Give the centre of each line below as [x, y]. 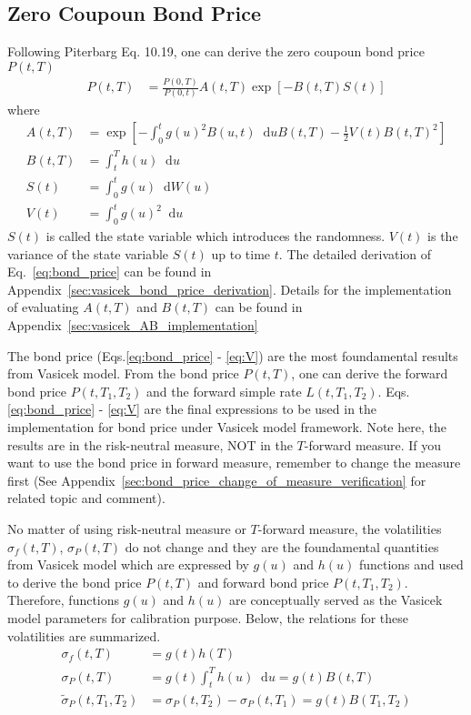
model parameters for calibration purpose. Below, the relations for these [208, 617]
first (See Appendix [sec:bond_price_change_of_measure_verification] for [217, 480]
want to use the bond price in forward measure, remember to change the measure [234, 463]
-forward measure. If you [373, 444]
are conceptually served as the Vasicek [336, 600]
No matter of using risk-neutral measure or [127, 528]
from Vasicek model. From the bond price [123, 373]
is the [443, 236]
